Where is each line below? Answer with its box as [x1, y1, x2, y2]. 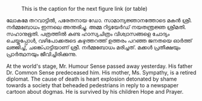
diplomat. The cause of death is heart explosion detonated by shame [6, 75, 177, 82]
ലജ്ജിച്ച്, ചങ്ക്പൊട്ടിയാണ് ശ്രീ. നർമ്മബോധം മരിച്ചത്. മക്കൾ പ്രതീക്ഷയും [6, 44, 181, 50]
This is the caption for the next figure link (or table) [21, 5, 148, 12]
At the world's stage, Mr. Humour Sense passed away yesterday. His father [6, 63, 193, 70]
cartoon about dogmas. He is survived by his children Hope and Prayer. [6, 88, 184, 95]
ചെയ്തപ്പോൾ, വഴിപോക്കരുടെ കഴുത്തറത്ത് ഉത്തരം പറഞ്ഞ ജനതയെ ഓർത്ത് [6, 37, 192, 44]
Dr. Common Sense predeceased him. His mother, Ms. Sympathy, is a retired [6, 69, 197, 76]
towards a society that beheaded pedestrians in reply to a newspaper [6, 82, 179, 89]
